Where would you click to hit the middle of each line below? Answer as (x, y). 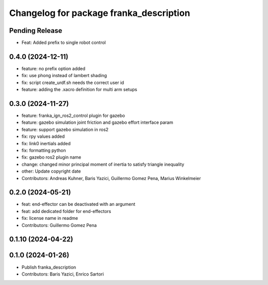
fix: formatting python (44, 150)
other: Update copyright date (51, 171)
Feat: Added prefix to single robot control (64, 43)
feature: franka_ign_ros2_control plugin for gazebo (73, 116)
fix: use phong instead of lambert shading (64, 76)
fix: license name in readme (50, 218)
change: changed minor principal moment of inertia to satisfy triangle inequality (103, 164)
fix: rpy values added (43, 136)
